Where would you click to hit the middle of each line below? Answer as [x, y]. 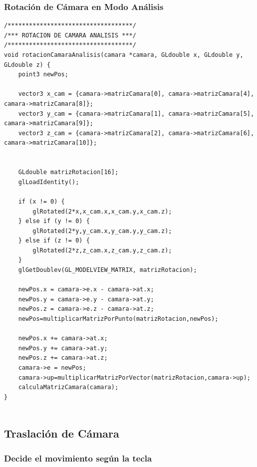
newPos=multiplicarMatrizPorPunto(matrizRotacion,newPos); [118, 319]
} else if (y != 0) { [54, 221]
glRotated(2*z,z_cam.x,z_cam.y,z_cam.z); [102, 250]
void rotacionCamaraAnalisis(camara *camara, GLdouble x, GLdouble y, [124, 55]
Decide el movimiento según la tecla [78, 458]
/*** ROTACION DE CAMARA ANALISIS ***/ [70, 35]
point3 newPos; [43, 75]
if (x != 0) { [41, 201]
